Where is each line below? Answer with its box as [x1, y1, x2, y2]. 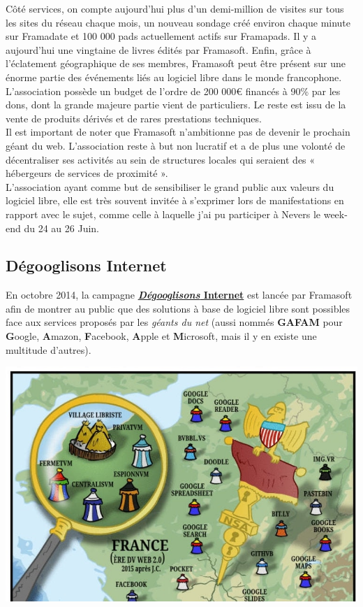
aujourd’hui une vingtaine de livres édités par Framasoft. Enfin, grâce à [6, 42, 311, 57]
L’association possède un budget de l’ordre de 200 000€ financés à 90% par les [6, 83, 341, 98]
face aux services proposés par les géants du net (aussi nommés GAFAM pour [6, 315, 343, 329]
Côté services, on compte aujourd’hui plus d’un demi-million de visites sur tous [6, 1, 344, 15]
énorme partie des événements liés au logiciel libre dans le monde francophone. [6, 69, 342, 84]
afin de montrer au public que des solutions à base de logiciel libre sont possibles [6, 301, 350, 315]
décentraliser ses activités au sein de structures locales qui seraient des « [6, 152, 316, 166]
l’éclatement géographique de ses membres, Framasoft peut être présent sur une [6, 56, 346, 71]
